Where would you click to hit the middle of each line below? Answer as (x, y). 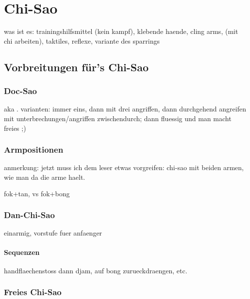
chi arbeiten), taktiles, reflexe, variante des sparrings (82, 40)
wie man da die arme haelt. (45, 177)
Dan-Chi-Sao (29, 215)
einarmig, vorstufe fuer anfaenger (53, 233)
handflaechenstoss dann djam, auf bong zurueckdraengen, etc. (96, 270)
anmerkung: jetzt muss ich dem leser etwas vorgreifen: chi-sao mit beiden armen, (124, 167)
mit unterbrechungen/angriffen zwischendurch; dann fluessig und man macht (118, 118)
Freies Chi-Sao (33, 292)
